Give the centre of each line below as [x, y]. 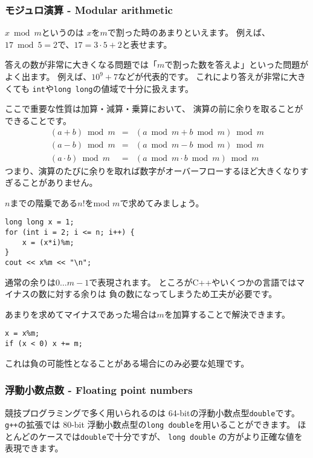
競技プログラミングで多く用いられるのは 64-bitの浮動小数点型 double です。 [153, 412]
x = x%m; [22, 334]
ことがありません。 [60, 182]
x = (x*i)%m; [48, 242]
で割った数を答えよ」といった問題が [237, 64]
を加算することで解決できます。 [227, 314]
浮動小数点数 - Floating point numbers [99, 390]
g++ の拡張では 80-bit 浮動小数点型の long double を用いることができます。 [150, 424]
